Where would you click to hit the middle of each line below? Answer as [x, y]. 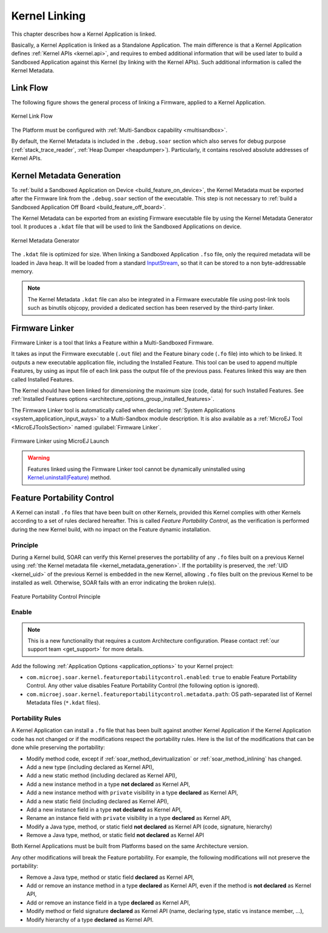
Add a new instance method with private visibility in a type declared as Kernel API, [132, 793]
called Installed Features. [43, 379]
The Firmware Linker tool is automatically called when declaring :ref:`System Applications [123, 410]
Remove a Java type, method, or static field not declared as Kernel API [115, 835]
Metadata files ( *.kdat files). [63, 703]
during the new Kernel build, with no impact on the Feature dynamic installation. [111, 529]
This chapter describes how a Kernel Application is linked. [84, 34]
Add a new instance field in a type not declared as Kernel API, [104, 809]
